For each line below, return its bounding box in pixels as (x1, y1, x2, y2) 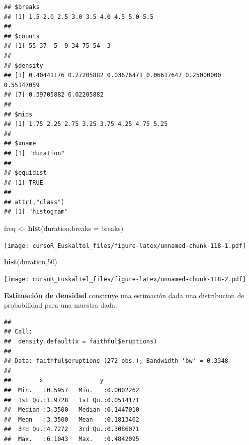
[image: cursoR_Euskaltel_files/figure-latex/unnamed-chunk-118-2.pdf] (4, 275, 246, 283)
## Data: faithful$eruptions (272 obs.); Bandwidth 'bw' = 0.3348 (4, 357, 229, 365)
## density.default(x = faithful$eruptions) (4, 337, 157, 345)
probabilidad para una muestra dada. (4, 300, 117, 310)
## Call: (4, 328, 33, 335)
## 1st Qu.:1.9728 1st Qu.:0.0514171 (4, 396, 140, 404)
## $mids (4, 111, 33, 118)
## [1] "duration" (4, 149, 65, 157)
